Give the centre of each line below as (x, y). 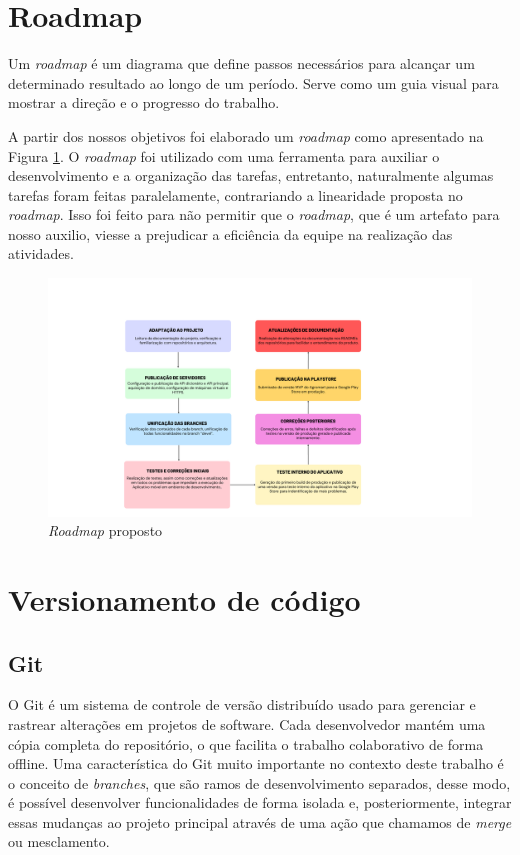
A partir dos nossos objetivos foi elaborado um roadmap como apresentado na (246, 135)
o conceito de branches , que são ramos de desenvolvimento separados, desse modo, (259, 782)
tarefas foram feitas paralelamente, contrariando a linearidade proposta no (235, 194)
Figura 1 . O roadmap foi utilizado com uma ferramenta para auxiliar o (224, 155)
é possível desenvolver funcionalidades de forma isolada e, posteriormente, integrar (260, 802)
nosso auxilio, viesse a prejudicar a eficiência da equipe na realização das (230, 233)
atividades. (41, 253)
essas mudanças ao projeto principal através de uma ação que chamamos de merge (260, 821)
